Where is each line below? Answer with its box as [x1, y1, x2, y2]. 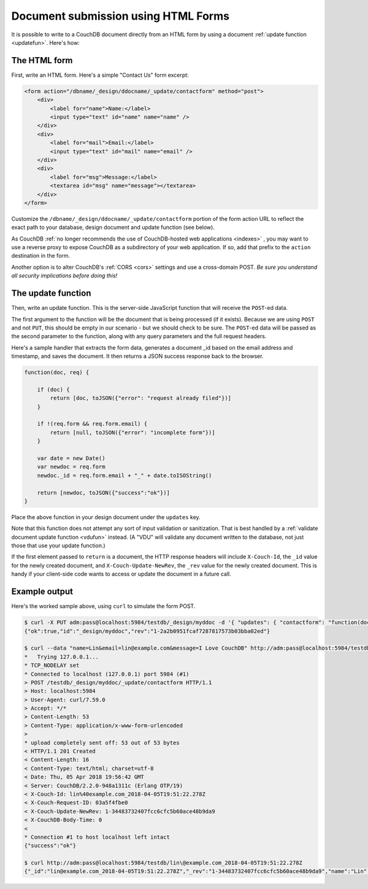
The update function [11, 288, 91, 299]
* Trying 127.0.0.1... [24, 653, 99, 660]
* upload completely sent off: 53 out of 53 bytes [24, 739, 180, 746]
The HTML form [11, 55, 73, 66]
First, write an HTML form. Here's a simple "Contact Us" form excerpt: [11, 71, 190, 79]
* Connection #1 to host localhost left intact [24, 833, 170, 841]
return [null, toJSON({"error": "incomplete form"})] [50, 429, 215, 436]
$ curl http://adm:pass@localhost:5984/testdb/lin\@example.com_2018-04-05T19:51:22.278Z [24, 860, 303, 866]
